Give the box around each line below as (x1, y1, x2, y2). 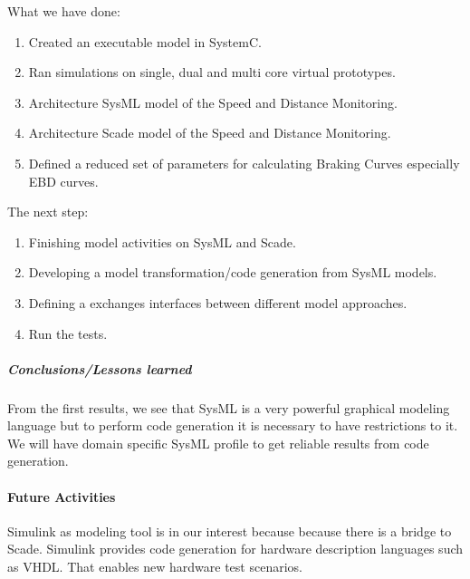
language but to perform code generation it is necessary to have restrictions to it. (7, 416, 458, 435)
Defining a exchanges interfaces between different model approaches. (28, 293, 408, 312)
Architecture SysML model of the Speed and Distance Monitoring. (28, 92, 398, 111)
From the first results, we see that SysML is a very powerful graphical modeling (7, 398, 450, 417)
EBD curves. (28, 171, 99, 190)
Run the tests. (28, 323, 108, 343)
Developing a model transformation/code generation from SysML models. (28, 263, 437, 282)
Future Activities (7, 487, 116, 506)
